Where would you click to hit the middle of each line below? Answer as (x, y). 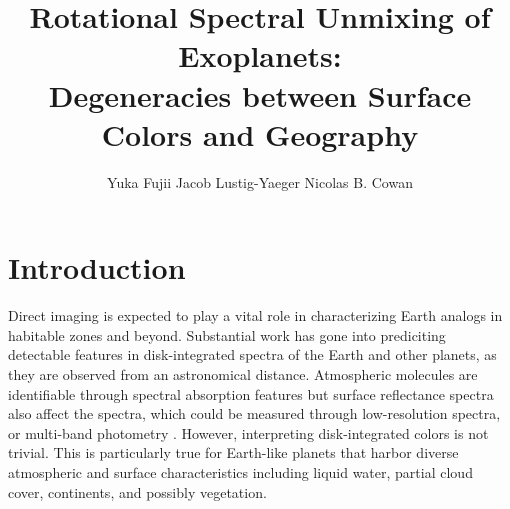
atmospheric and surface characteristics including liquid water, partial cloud (240, 471)
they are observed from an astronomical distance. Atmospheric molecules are (243, 374)
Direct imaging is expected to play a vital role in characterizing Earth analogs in (255, 315)
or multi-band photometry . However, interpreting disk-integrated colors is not (248, 432)
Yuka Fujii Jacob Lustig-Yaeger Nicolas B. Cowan (260, 181)
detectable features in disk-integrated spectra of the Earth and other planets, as (252, 354)
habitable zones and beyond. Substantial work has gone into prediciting (227, 334)
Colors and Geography (260, 133)
